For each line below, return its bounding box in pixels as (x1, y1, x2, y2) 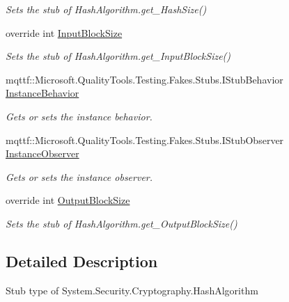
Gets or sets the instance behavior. (6, 109, 153, 123)
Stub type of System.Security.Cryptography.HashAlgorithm (6, 283, 258, 297)
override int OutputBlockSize (6, 193, 130, 207)
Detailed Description (6, 250, 158, 271)
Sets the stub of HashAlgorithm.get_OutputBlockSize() (6, 216, 237, 230)
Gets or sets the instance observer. (6, 169, 153, 184)
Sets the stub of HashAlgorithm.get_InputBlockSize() (6, 49, 231, 63)
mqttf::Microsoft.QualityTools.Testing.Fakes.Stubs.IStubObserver (6, 132, 284, 147)
